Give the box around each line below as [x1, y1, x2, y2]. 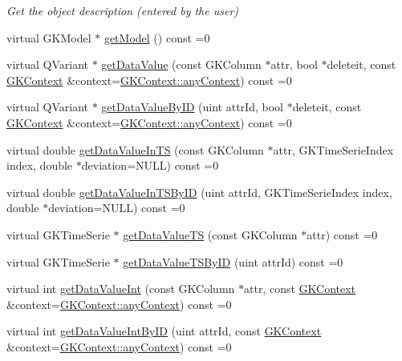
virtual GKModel [6, 29, 91, 46]
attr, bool [270, 56, 318, 73]
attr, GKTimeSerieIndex [273, 141, 394, 158]
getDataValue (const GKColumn [101, 56, 262, 73]
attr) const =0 [307, 226, 378, 243]
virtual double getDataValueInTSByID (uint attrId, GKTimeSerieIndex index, [6, 183, 392, 200]
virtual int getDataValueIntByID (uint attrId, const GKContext [6, 323, 322, 339]
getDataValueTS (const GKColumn [123, 226, 298, 243]
